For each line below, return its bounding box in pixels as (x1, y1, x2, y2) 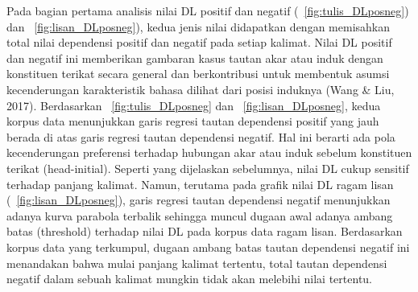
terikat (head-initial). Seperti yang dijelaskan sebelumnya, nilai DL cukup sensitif (6, 159, 409, 176)
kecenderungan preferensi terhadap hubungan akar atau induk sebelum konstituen (6, 144, 412, 161)
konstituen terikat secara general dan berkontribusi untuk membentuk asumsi (6, 65, 390, 82)
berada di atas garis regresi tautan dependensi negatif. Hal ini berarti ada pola (6, 128, 395, 145)
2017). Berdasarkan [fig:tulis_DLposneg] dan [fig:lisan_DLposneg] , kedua (6, 97, 381, 113)
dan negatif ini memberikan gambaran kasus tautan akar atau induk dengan (6, 49, 383, 66)
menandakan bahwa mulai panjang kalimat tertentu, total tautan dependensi (6, 254, 387, 271)
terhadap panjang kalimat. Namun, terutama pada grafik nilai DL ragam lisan (6, 175, 394, 192)
